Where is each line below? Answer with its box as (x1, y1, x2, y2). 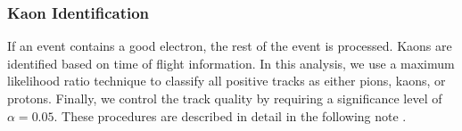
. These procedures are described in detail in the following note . (54, 106, 407, 125)
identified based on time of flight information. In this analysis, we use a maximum (7, 53, 455, 72)
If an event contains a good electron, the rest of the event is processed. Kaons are (7, 37, 452, 55)
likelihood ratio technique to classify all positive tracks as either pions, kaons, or (7, 71, 446, 90)
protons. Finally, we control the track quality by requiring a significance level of (7, 89, 442, 107)
